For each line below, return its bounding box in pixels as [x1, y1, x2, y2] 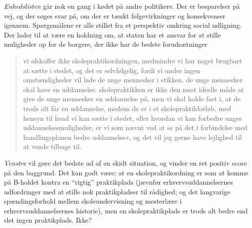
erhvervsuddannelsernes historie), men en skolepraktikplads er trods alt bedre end [4, 205, 248, 215]
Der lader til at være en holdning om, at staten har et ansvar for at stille [4, 29, 221, 39]
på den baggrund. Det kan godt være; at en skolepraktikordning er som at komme [4, 167, 249, 177]
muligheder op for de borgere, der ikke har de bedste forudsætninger [4, 39, 208, 49]
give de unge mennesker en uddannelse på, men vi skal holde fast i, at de [23, 94, 241, 104]
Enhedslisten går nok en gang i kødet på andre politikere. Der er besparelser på [4, 1, 240, 11]
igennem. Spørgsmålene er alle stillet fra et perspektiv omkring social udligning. [4, 20, 242, 30]
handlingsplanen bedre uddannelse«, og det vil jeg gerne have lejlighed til [23, 132, 242, 142]
